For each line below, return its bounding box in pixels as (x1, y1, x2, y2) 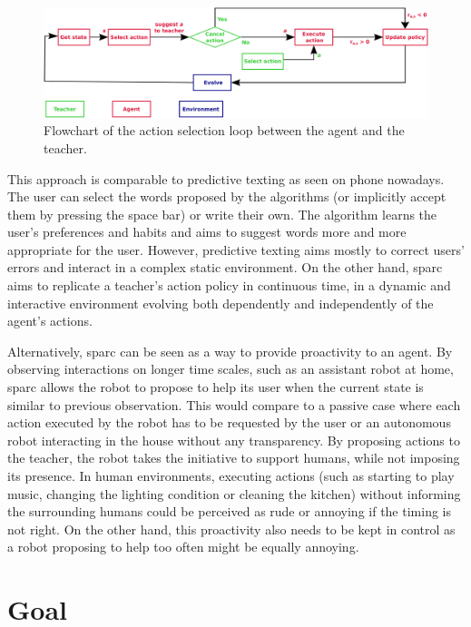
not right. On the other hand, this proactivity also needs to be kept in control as (7, 519, 456, 538)
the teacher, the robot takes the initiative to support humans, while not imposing (7, 448, 460, 467)
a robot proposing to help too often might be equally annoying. (7, 537, 359, 556)
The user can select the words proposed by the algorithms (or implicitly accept (7, 187, 446, 206)
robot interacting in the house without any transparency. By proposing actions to (7, 430, 460, 449)
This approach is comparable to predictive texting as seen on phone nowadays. (7, 169, 445, 188)
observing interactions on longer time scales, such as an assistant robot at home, (7, 359, 454, 378)
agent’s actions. (7, 311, 93, 330)
